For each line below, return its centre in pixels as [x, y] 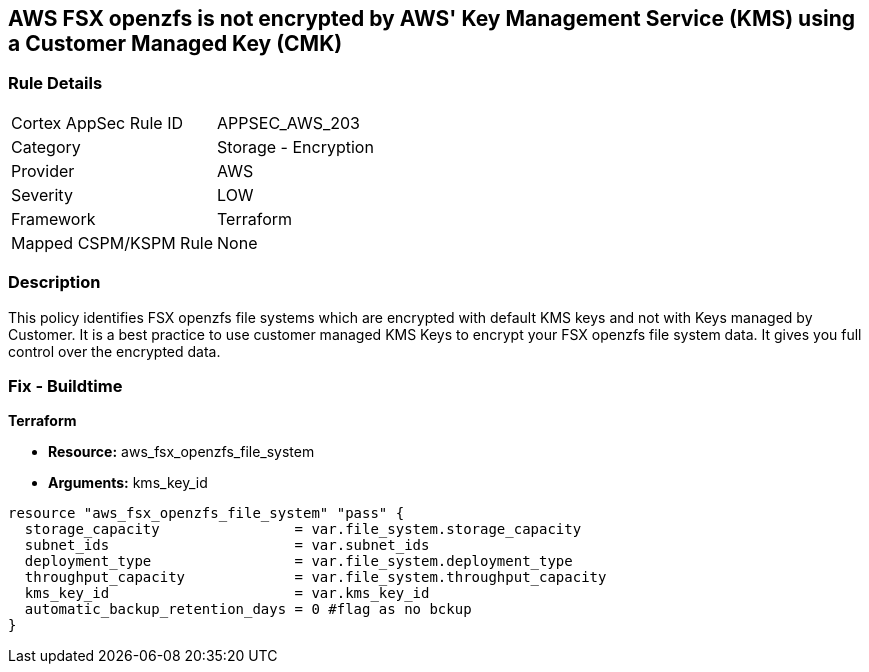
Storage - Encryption [295, 146]
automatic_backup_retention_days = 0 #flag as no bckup [248, 609]
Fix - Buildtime [65, 385]
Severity [42, 194]
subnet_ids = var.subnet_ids [227, 545]
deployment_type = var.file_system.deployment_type [298, 561]
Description [54, 282]
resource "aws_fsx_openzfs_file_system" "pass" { [206, 513]
